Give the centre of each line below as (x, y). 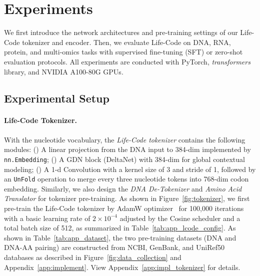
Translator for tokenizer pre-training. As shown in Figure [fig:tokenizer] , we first (127, 198)
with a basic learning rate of (47, 218)
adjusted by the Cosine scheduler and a (180, 218)
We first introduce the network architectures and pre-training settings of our (121, 32)
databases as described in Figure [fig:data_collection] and (93, 257)
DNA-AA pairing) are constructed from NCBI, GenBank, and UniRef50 (114, 247)
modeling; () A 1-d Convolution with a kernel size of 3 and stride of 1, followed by (130, 169)
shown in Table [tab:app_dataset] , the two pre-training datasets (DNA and (120, 237)
